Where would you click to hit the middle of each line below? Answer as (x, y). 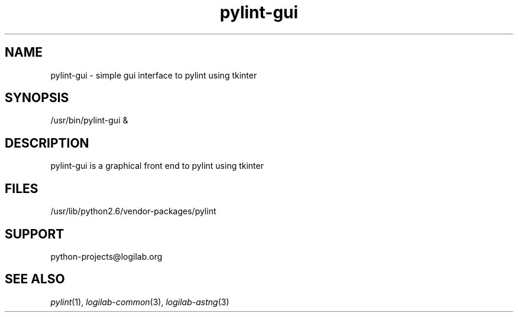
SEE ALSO (35, 279)
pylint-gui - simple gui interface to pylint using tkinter (154, 75)
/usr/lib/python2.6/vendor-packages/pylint (133, 211)
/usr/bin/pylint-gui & (89, 120)
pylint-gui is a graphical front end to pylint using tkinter (157, 166)
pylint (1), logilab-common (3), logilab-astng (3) (140, 302)
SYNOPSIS (37, 98)
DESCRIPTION (47, 143)
